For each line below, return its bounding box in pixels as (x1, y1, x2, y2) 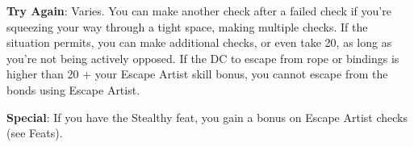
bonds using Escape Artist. (6, 81, 140, 98)
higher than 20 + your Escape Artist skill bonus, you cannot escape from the (6, 65, 388, 82)
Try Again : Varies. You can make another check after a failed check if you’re (6, 2, 391, 19)
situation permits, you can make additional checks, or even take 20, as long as (6, 34, 392, 51)
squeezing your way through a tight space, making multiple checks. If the (6, 18, 368, 35)
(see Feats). (6, 124, 63, 141)
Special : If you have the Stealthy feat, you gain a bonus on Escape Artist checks (6, 108, 408, 125)
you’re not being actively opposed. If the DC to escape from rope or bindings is (6, 49, 399, 66)
